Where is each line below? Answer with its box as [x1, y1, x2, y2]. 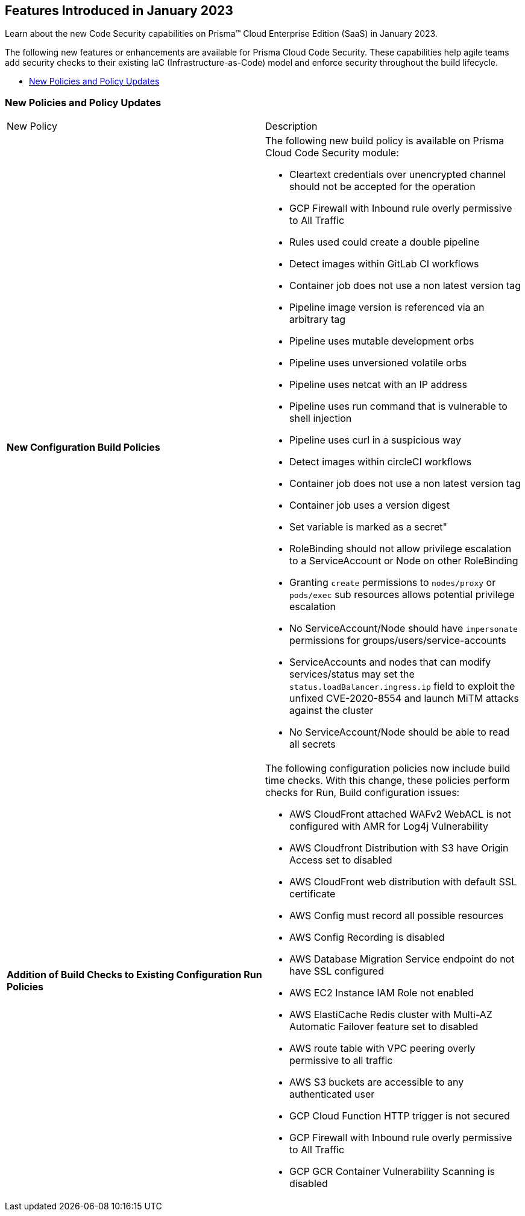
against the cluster [289, 704, 374, 717]
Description [265, 120, 318, 133]
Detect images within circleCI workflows [289, 456, 472, 468]
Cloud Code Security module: [265, 147, 399, 159]
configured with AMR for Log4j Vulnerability [289, 820, 488, 833]
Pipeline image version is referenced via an [289, 301, 485, 314]
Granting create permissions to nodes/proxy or [289, 576, 496, 589]
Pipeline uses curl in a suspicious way [289, 434, 461, 447]
